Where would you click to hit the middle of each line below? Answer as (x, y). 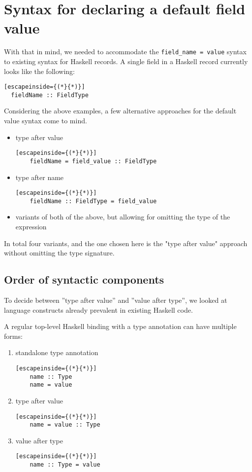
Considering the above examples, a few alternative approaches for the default (120, 111)
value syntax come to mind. (46, 121)
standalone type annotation (57, 352)
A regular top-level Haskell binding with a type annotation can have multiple (120, 326)
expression (31, 227)
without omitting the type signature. (59, 253)
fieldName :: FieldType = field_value (93, 201)
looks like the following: (39, 71)
